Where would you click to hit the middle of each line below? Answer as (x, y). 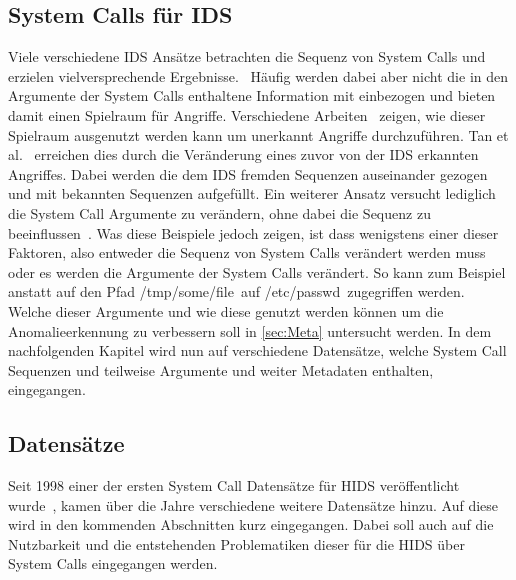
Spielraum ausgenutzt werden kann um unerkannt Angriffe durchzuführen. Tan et (258, 134)
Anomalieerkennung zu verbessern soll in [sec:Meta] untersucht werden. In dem (250, 330)
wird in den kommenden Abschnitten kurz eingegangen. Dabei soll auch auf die (251, 524)
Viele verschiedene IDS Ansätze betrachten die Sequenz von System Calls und (247, 56)
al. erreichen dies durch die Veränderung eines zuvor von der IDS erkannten (243, 154)
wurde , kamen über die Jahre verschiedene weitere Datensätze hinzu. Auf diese (253, 504)
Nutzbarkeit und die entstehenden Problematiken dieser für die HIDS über (236, 543)
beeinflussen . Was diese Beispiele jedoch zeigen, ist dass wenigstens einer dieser (253, 232)
